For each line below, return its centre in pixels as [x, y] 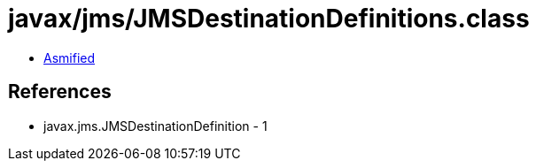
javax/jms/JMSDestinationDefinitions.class [269, 19]
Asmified [70, 57]
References [60, 92]
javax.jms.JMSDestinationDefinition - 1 [155, 126]
